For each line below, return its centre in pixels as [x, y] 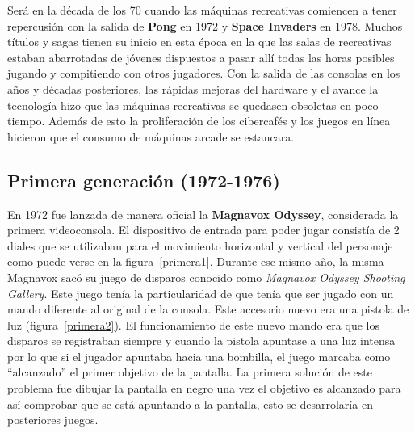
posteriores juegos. [53, 420]
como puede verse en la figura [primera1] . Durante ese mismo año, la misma [196, 261]
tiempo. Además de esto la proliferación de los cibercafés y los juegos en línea [199, 121]
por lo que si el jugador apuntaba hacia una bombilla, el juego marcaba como [199, 356]
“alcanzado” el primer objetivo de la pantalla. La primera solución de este [190, 372]
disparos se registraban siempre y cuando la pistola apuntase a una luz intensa [201, 341]
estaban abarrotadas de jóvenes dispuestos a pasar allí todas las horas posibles [201, 57]
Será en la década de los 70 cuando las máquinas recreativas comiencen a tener [202, 10]
